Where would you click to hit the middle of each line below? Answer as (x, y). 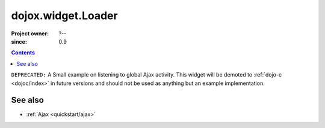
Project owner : (30, 33)
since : (19, 41)
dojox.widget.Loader (64, 16)
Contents (23, 53)
